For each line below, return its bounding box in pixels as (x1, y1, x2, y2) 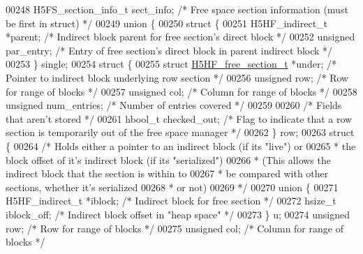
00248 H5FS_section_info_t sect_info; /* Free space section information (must (6, 2, 348, 16)
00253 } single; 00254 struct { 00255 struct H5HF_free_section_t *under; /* (6, 57, 336, 71)
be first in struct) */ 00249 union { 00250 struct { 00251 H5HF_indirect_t (6, 15, 328, 30)
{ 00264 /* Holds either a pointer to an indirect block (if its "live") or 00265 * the (6, 138, 356, 153)
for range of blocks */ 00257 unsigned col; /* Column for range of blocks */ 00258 (6, 84, 357, 98)
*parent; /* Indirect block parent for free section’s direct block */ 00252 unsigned (6, 29, 355, 44)
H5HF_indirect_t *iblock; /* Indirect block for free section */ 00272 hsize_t (6, 193, 336, 208)
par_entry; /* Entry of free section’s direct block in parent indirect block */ (6, 43, 333, 57)
